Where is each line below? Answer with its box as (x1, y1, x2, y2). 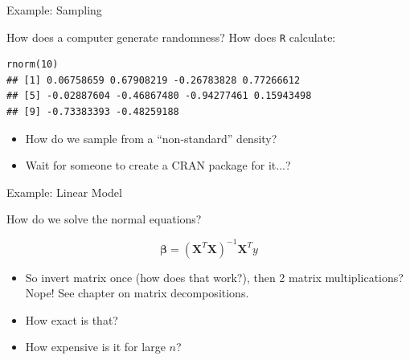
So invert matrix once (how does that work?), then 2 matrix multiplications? (25, 268, 404, 285)
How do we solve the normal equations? (6, 211, 202, 227)
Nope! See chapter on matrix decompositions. (25, 284, 249, 301)
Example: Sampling (6, 2, 102, 18)
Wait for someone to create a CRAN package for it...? (25, 157, 291, 174)
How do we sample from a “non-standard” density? (25, 129, 277, 146)
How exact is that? (25, 311, 118, 328)
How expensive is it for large (25, 338, 166, 355)
